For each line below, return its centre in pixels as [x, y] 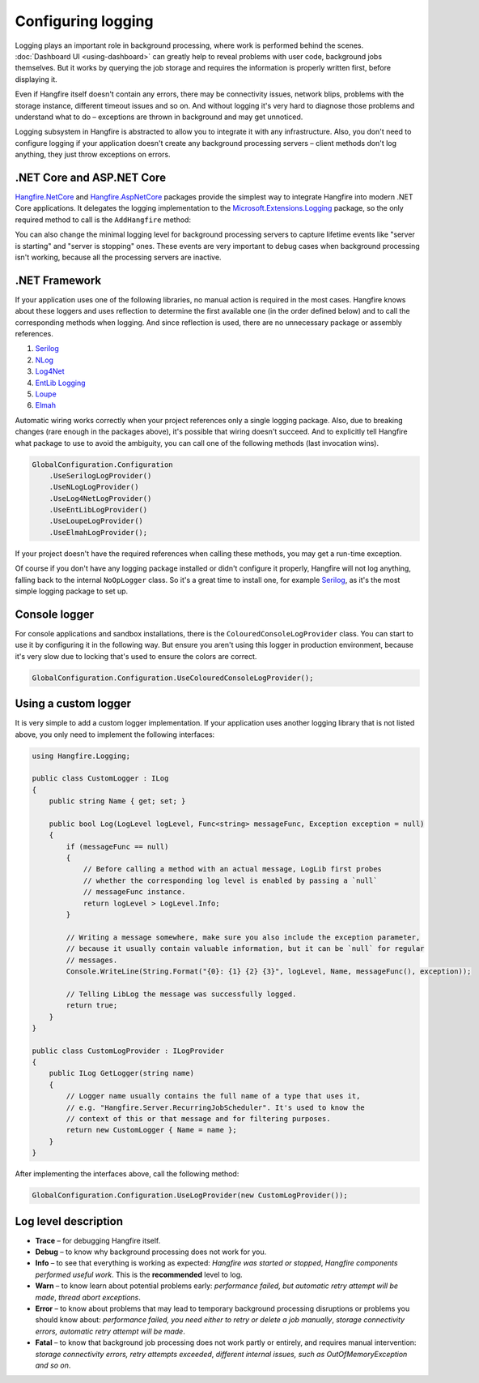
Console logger [55, 614]
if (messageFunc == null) [117, 846]
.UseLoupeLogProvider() [96, 521]
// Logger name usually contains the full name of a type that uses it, [213, 1096]
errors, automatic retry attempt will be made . [110, 1331]
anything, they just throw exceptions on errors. [93, 155]
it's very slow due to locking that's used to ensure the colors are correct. [136, 656]
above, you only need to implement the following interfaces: [115, 734]
